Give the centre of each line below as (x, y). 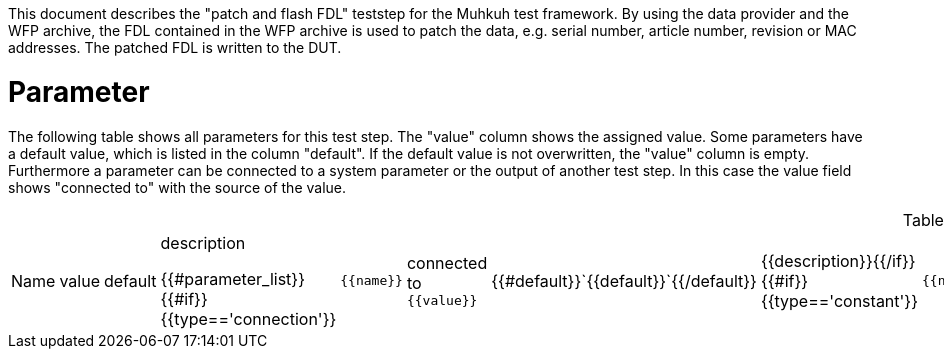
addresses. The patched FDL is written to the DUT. (175, 47)
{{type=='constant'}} (839, 300)
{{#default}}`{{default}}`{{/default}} (624, 280)
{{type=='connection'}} (248, 318)
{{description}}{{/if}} (838, 260)
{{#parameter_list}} (232, 278)
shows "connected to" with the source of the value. (177, 187)
